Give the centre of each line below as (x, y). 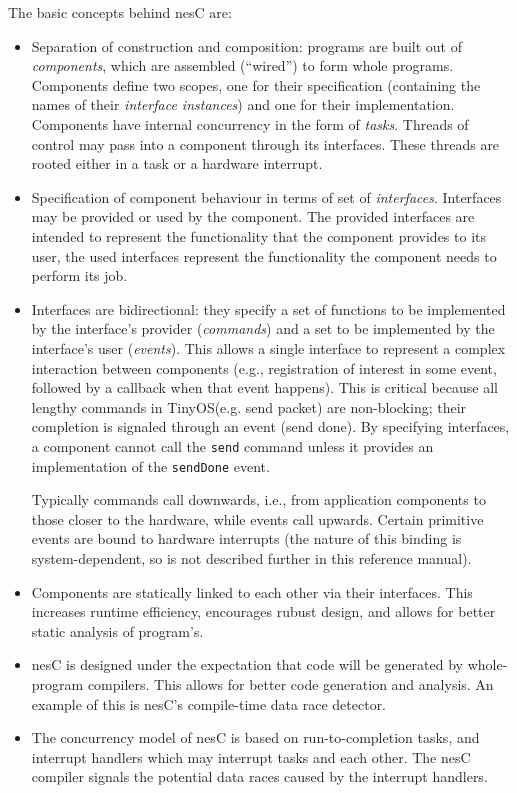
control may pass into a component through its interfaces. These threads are (265, 143)
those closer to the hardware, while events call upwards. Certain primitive (257, 518)
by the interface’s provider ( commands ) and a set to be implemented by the (263, 328)
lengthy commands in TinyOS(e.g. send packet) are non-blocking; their (249, 406)
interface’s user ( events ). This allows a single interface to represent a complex (268, 347)
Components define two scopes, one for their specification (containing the (256, 84)
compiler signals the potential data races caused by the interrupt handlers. (259, 776)
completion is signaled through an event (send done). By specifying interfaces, (270, 426)
